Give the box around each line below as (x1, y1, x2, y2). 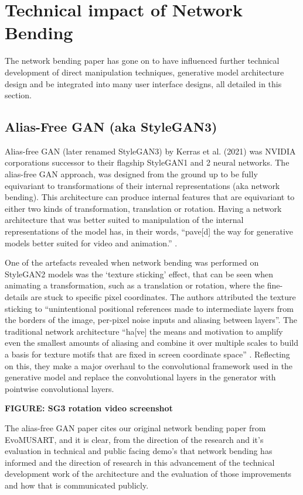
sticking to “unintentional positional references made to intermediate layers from (5, 302, 294, 314)
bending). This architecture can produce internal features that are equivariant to (5, 191, 295, 203)
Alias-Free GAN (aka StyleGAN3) (5, 118, 217, 136)
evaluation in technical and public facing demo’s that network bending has (5, 445, 273, 457)
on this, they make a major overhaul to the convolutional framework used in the (5, 359, 293, 372)
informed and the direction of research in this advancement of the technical (5, 456, 275, 468)
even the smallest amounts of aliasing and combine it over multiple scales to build (5, 336, 298, 349)
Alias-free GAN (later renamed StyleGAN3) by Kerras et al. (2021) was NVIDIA (5, 145, 296, 157)
